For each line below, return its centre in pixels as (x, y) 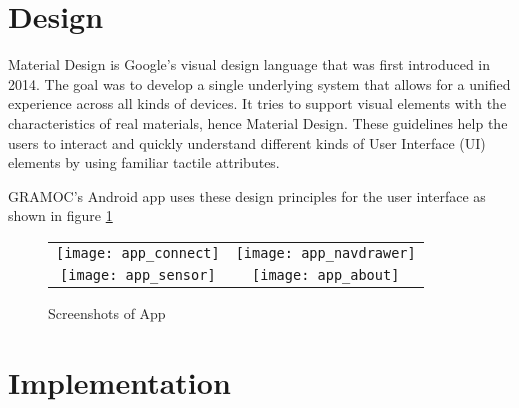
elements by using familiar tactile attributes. (144, 162)
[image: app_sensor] (138, 274)
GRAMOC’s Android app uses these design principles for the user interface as (247, 195)
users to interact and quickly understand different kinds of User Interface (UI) (247, 142)
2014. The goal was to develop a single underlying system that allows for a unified (259, 83)
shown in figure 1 (60, 215)
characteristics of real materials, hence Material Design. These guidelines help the (258, 122)
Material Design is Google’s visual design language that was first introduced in (249, 64)
